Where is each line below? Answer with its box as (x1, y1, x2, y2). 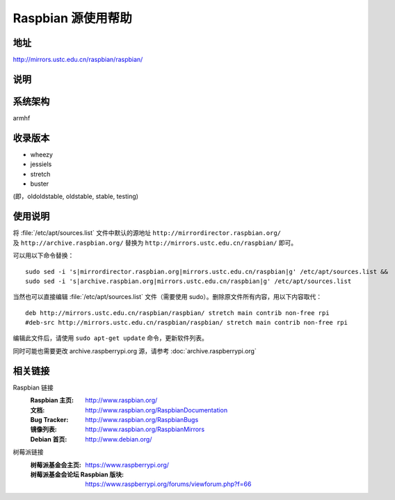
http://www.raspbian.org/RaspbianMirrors (85, 425, 205, 434)
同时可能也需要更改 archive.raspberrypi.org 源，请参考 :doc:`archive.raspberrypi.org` (13, 346, 257, 355)
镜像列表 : (30, 425, 57, 434)
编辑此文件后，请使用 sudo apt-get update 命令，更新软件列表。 (13, 334, 209, 342)
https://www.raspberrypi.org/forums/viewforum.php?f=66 (85, 480, 252, 488)
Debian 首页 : (30, 435, 67, 443)
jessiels (30, 160, 52, 168)
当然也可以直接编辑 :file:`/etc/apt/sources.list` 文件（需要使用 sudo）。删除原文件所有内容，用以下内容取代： (13, 293, 323, 301)
